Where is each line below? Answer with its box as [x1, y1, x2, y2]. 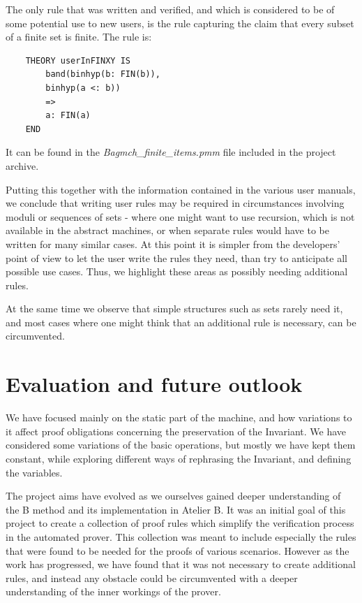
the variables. [6, 465, 63, 479]
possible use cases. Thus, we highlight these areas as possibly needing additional [6, 264, 348, 279]
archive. [6, 158, 39, 173]
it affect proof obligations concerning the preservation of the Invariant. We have [6, 423, 347, 438]
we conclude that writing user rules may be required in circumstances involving [6, 196, 345, 210]
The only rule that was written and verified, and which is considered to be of [6, 2, 335, 16]
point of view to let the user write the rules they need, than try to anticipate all [6, 250, 347, 265]
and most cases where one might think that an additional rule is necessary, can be [6, 314, 356, 329]
